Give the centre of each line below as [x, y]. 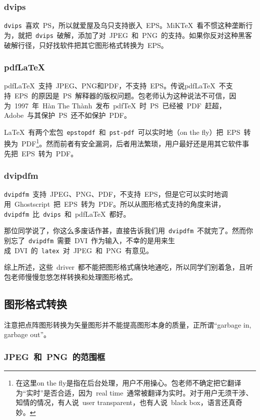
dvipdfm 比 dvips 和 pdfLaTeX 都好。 [67, 213]
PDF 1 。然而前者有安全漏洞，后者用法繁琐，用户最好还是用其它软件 [132, 143]
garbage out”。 [27, 334]
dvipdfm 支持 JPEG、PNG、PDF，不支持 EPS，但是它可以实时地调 [116, 194]
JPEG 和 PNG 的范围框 [55, 356]
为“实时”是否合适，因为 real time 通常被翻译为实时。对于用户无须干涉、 [134, 392]
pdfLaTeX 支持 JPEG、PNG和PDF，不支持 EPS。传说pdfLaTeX [110, 86]
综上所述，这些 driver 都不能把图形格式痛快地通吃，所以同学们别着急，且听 [128, 267]
